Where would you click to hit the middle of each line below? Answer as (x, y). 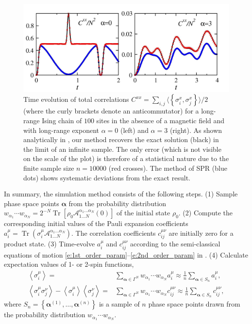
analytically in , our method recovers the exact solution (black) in (121, 139)
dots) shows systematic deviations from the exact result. (107, 177)
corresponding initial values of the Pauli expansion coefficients (96, 223)
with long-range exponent (61, 130)
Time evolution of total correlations (76, 99)
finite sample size (49, 168)
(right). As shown (196, 130)
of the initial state (143, 213)
